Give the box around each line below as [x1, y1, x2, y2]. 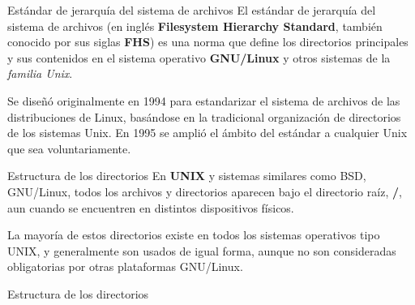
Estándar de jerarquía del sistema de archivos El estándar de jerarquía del [7, 2, 376, 18]
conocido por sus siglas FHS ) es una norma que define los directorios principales [7, 33, 409, 50]
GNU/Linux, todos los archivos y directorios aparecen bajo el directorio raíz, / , [7, 183, 402, 200]
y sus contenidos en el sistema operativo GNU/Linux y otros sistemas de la [7, 49, 391, 66]
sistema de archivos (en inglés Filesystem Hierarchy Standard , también [7, 17, 383, 34]
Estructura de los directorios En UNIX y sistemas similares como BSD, [7, 167, 366, 184]
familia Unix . [7, 65, 73, 82]
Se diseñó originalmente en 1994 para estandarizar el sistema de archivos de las [7, 92, 400, 109]
